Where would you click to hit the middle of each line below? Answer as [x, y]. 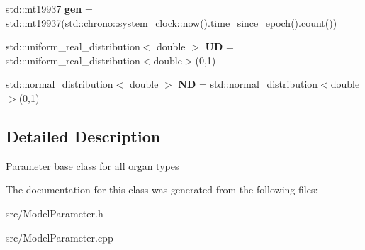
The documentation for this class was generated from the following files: [162, 189]
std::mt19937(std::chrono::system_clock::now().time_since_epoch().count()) [172, 22]
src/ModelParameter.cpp [60, 237]
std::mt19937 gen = [49, 8]
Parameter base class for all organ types [92, 165]
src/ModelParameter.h [55, 213]
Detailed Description [83, 136]
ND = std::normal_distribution [248, 84]
